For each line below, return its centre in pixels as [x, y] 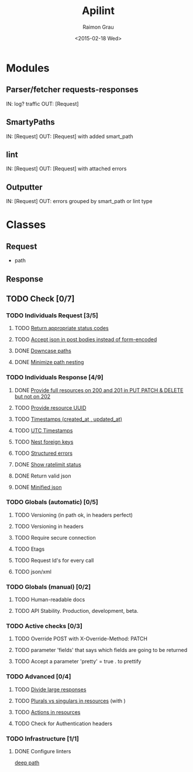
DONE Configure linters [43, 752]
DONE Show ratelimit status [48, 464]
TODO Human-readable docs [50, 600]
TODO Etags [30, 549]
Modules [28, 68]
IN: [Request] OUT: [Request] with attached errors [66, 169]
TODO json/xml [33, 571]
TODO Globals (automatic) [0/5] [52, 502]
